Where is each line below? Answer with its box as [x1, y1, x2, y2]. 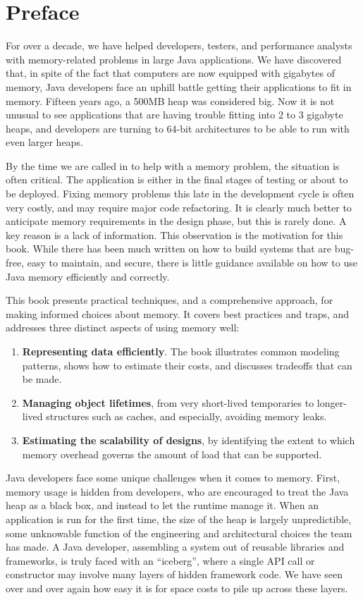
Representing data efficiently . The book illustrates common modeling [22, 344, 340, 358]
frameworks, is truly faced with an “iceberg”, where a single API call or [6, 553, 315, 568]
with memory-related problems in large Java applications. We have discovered [6, 51, 342, 66]
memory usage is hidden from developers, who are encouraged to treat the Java [6, 484, 349, 498]
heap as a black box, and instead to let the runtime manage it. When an [6, 498, 319, 513]
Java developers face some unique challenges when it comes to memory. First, [6, 470, 340, 485]
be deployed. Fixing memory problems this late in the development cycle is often [6, 186, 355, 201]
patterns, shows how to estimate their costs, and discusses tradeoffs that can [22, 357, 352, 372]
